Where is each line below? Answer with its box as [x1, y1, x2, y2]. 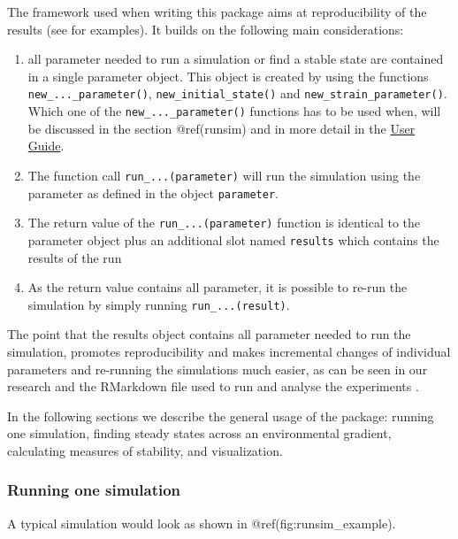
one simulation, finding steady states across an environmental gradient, [7, 424, 392, 443]
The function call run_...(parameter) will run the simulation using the [27, 166, 421, 184]
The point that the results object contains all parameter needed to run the [7, 325, 411, 343]
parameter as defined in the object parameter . [27, 183, 279, 202]
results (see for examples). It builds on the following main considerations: [7, 19, 404, 38]
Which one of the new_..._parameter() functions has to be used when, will [27, 102, 441, 120]
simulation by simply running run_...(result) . [27, 295, 290, 313]
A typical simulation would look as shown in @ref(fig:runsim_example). [7, 513, 396, 532]
